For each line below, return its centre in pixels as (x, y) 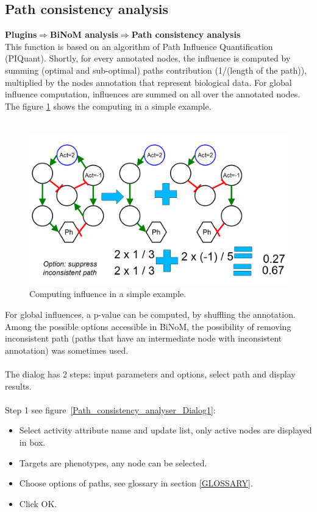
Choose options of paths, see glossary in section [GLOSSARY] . (136, 483)
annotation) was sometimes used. (67, 350)
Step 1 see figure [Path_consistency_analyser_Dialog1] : (110, 409)
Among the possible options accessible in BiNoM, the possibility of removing (148, 326)
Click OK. (38, 503)
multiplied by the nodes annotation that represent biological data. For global (148, 82)
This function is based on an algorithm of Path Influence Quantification (139, 46)
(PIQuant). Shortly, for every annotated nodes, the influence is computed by (148, 58)
